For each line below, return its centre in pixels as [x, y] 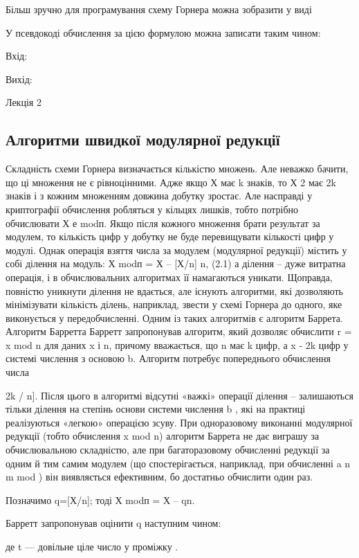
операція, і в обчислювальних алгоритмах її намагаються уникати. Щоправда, [169, 277]
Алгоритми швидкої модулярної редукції [143, 139]
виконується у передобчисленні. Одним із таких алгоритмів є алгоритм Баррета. [174, 317]
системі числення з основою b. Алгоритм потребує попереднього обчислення [168, 358]
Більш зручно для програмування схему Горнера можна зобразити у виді [159, 9]
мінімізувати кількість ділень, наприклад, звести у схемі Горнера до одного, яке [174, 304]
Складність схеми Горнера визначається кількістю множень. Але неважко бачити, [177, 169]
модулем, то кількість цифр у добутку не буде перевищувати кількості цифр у [170, 236]
